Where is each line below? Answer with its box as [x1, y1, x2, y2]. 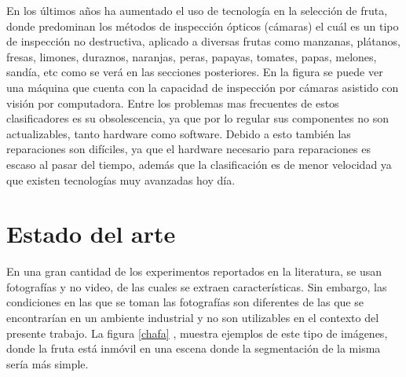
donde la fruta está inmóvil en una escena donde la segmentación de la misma [6, 340, 381, 357]
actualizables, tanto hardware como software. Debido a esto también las [6, 125, 351, 141]
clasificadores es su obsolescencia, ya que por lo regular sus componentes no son [6, 110, 389, 126]
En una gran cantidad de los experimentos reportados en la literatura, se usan [6, 263, 382, 280]
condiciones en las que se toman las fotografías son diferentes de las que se [6, 294, 364, 310]
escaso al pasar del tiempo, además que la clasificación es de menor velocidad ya [6, 156, 392, 172]
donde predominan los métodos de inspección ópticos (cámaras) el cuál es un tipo [6, 17, 399, 34]
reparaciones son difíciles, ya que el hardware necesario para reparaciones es [6, 141, 371, 157]
